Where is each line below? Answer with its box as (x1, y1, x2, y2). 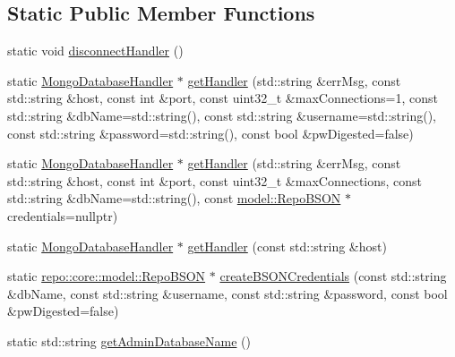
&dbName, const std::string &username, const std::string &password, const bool (7, 284, 448, 302)
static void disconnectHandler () (7, 41, 184, 60)
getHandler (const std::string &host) (187, 236, 387, 255)
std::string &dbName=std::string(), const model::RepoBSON (7, 189, 341, 208)
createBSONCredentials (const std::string (219, 267, 447, 285)
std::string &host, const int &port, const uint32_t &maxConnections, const (7, 171, 423, 190)
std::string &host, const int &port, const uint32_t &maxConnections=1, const (7, 89, 438, 107)
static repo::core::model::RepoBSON (7, 267, 206, 285)
